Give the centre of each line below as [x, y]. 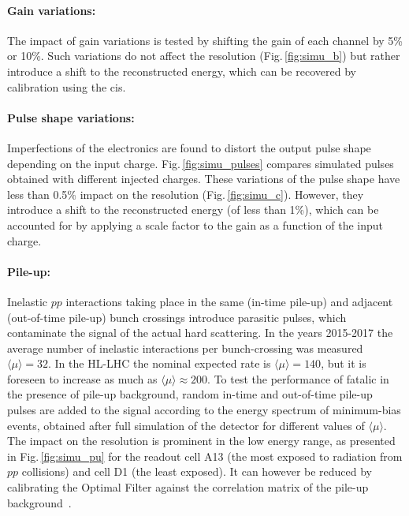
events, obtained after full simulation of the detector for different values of [186, 425]
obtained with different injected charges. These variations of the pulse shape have [204, 179]
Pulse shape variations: [71, 117]
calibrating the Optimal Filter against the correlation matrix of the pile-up [188, 487]
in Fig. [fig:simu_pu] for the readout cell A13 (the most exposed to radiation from [205, 456]
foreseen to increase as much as [82, 378]
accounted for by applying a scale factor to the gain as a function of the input [195, 224]
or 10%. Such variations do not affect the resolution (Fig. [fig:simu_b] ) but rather [204, 56]
